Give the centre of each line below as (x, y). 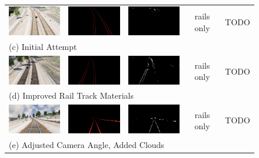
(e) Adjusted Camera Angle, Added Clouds (87, 145)
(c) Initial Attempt (43, 46)
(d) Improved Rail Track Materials (71, 95)
